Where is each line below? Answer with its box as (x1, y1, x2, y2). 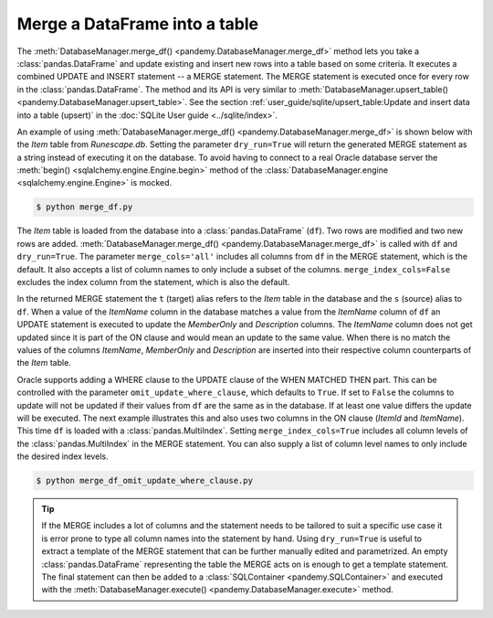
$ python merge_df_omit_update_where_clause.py (36, 475, 253, 486)
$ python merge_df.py (36, 202, 133, 212)
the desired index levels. (16, 451, 109, 462)
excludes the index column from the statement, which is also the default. (16, 276, 290, 287)
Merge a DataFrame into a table (16, 14, 259, 34)
